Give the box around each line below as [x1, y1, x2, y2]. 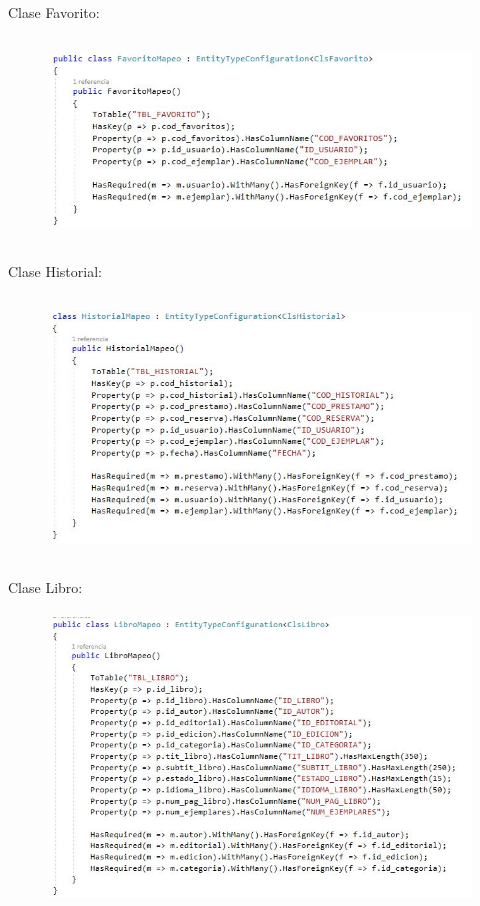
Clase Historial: [8, 260, 102, 281]
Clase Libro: [8, 576, 83, 597]
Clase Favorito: [8, 2, 100, 22]
